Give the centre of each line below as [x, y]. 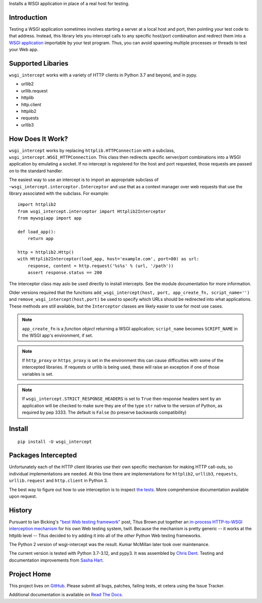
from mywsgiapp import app [50, 218]
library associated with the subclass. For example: [59, 193]
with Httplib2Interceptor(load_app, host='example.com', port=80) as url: [108, 259]
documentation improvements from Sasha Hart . [57, 560]
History [21, 510]
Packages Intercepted [43, 455]
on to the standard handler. [36, 171]
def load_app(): [37, 232]
